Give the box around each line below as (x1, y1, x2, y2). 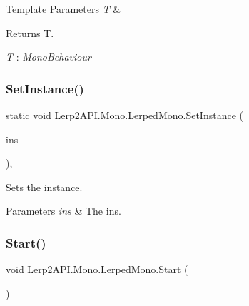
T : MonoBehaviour (6, 49, 91, 64)
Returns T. (6, 25, 54, 40)
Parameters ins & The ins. (6, 203, 121, 218)
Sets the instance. (6, 179, 83, 194)
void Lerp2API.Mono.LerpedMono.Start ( (6, 262, 188, 277)
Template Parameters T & (6, 1, 121, 16)
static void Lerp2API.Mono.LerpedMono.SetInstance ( (6, 108, 243, 122)
